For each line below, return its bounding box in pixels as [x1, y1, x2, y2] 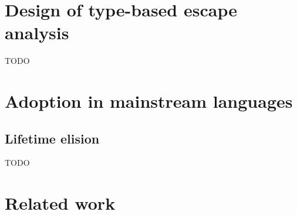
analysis [5, 21, 69, 45]
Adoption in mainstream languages [5, 89, 293, 113]
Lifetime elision [5, 129, 100, 147]
